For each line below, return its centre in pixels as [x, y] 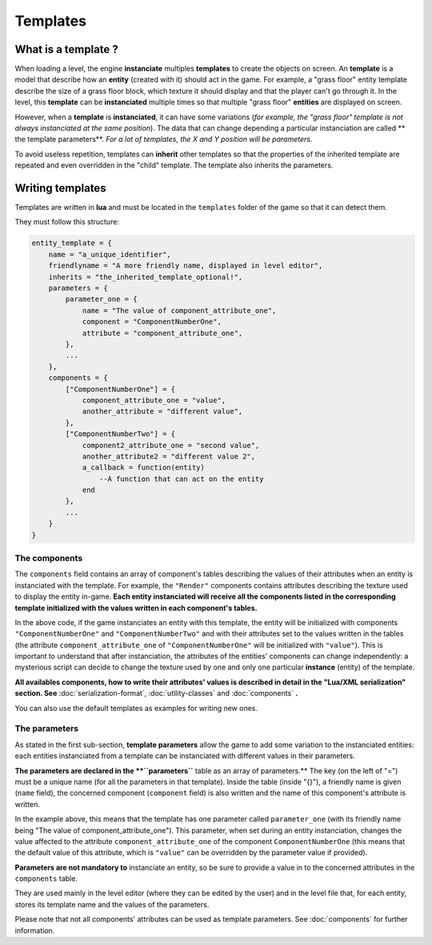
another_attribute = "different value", [162, 412]
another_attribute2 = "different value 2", [169, 456]
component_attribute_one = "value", [154, 400]
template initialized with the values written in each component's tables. [136, 608]
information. [35, 931]
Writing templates [61, 188]
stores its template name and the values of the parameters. [112, 904]
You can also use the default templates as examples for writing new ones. [136, 708]
